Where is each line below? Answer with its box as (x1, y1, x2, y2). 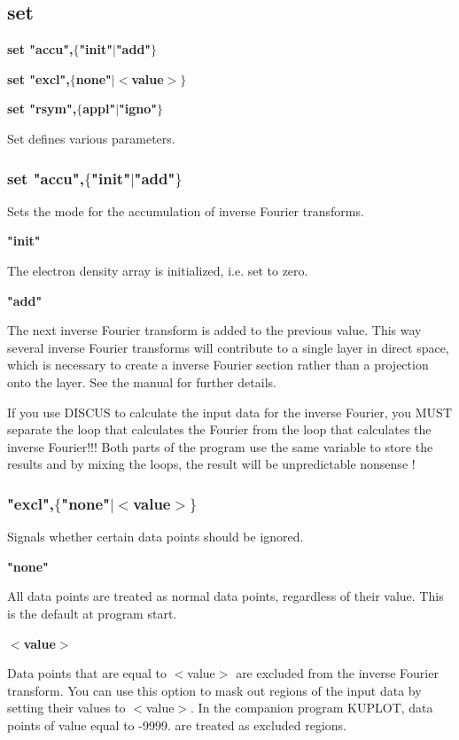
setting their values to (7, 698, 126, 717)
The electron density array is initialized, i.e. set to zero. (7, 261, 308, 280)
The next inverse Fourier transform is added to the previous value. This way (7, 321, 422, 339)
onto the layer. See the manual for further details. (7, 373, 276, 392)
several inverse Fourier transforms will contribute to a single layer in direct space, (7, 338, 449, 356)
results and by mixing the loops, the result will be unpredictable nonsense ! (7, 455, 416, 473)
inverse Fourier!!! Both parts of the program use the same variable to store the (7, 437, 433, 456)
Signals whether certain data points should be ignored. (7, 527, 304, 546)
